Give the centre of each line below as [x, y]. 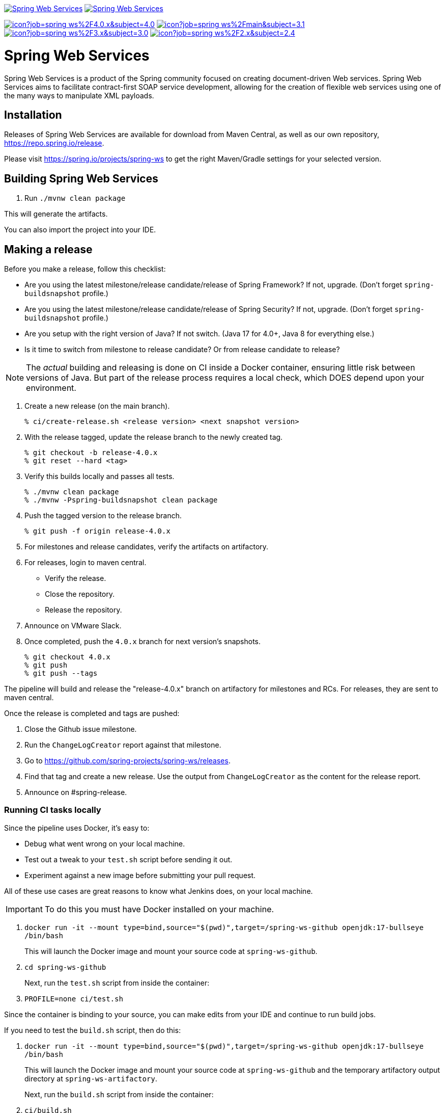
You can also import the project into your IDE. [80, 230]
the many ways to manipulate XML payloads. [79, 95]
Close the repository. [80, 594]
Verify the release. [76, 578]
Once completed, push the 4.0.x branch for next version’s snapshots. [143, 642]
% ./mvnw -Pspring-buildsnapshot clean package [121, 500]
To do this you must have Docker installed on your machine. [159, 909]
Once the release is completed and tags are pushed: [92, 713]
